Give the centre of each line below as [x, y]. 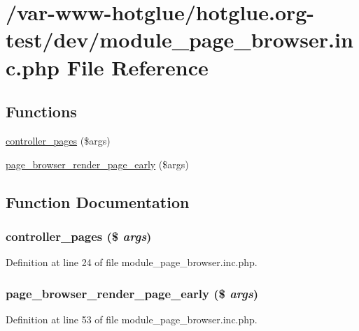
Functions [41, 111]
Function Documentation [98, 201]
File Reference [138, 67]
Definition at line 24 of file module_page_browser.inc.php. [132, 262]
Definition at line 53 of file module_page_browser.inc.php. [132, 319]
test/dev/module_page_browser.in [179, 39]
